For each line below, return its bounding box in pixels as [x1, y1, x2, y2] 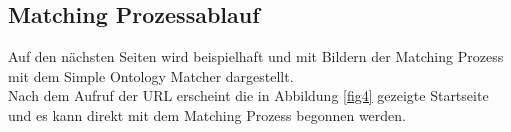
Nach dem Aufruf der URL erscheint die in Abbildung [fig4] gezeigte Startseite [8, 85, 489, 106]
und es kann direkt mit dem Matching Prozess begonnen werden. [8, 104, 406, 125]
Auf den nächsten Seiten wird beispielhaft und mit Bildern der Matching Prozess [8, 46, 504, 67]
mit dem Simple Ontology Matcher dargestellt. [8, 65, 294, 86]
